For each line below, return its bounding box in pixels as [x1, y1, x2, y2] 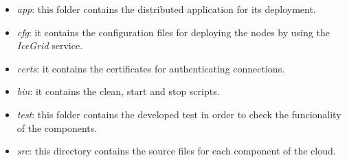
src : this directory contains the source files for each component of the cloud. [16, 144, 336, 158]
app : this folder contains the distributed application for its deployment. [16, 2, 316, 16]
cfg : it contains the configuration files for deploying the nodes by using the [16, 25, 330, 39]
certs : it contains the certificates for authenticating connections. [16, 61, 285, 75]
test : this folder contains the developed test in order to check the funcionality [16, 107, 342, 121]
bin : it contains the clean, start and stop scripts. [16, 84, 220, 98]
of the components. [16, 120, 98, 135]
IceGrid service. [16, 38, 83, 53]
